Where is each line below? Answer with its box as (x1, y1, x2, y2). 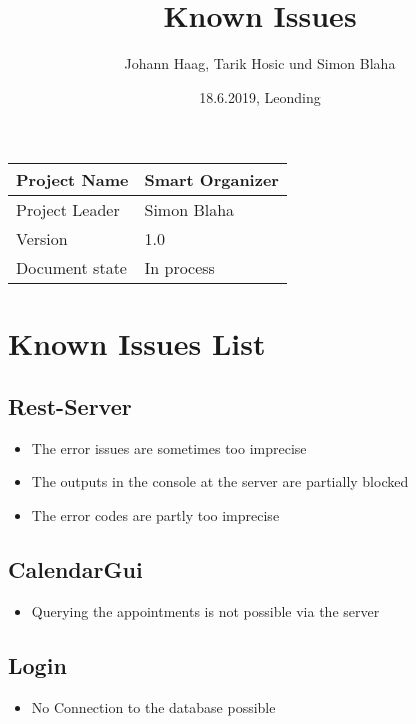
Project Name (16, 168, 129, 192)
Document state (16, 256, 127, 280)
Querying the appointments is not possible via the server (31, 600, 380, 621)
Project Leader (16, 198, 120, 222)
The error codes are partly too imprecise (31, 505, 280, 526)
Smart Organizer (144, 168, 279, 192)
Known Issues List (8, 322, 266, 363)
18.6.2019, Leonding (199, 86, 321, 107)
